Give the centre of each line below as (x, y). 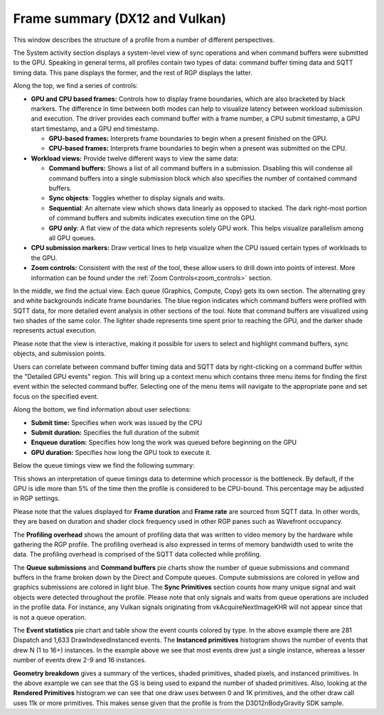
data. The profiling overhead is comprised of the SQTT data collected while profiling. (137, 554)
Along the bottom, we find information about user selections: (102, 409)
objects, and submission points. (60, 354)
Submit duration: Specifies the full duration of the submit (115, 432)
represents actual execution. (55, 330)
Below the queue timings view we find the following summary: (104, 466)
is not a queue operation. (50, 617)
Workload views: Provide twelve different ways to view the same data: (134, 158)
